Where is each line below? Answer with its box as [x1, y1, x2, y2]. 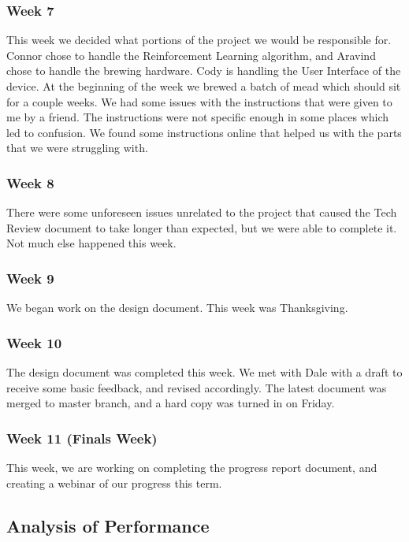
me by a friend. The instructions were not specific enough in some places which [6, 109, 389, 125]
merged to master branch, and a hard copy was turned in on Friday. [6, 395, 335, 411]
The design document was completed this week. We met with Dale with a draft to [6, 364, 403, 380]
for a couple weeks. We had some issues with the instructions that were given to [6, 93, 392, 110]
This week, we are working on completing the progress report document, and [6, 459, 377, 475]
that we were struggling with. [6, 139, 148, 156]
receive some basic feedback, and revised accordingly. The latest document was [6, 379, 387, 395]
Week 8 [6, 173, 54, 192]
